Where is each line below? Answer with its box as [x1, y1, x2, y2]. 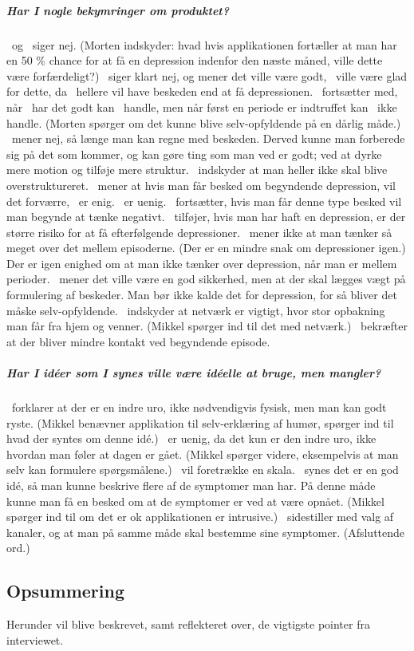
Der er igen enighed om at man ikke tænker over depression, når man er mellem [6, 254, 397, 271]
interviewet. [6, 631, 64, 648]
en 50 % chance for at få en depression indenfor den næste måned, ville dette [6, 52, 383, 69]
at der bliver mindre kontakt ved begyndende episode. [6, 333, 270, 349]
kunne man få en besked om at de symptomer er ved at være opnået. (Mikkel [6, 492, 384, 509]
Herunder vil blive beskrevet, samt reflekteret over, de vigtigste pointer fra [6, 616, 370, 633]
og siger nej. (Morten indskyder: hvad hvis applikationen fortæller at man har [11, 36, 397, 53]
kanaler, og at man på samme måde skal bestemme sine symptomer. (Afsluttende [6, 523, 405, 540]
